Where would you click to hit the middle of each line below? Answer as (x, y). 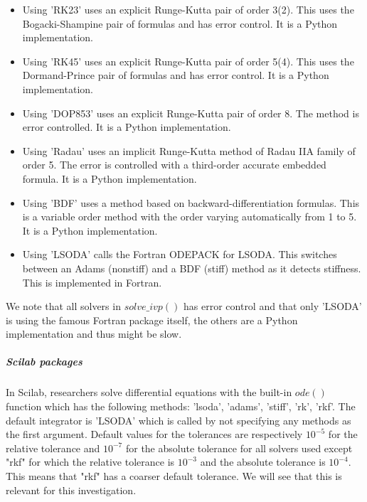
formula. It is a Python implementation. (110, 178)
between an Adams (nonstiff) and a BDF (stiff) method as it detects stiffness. (192, 268)
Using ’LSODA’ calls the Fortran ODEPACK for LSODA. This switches (180, 254)
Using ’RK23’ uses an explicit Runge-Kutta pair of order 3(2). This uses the (188, 9)
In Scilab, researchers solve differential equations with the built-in (149, 392)
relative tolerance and (53, 448)
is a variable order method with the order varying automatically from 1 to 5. (190, 217)
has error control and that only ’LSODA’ (273, 306)
